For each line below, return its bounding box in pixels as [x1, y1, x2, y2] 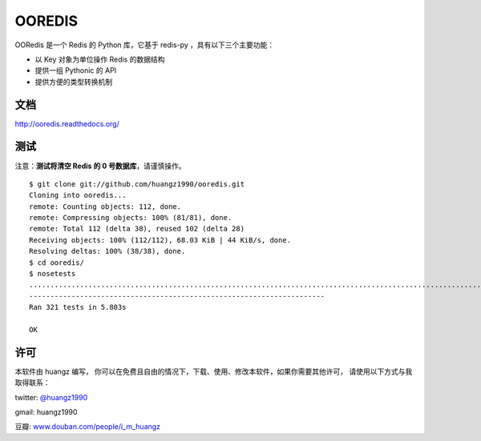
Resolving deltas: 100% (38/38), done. [29, 247, 186, 256]
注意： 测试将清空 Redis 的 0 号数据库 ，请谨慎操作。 [14, 161, 186, 170]
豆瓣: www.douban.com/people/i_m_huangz [14, 422, 160, 431]
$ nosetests [29, 269, 76, 279]
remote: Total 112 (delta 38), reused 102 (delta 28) [29, 224, 245, 234]
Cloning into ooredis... [29, 190, 127, 200]
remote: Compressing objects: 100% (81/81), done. [29, 213, 232, 223]
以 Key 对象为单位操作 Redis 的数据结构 [34, 54, 165, 64]
